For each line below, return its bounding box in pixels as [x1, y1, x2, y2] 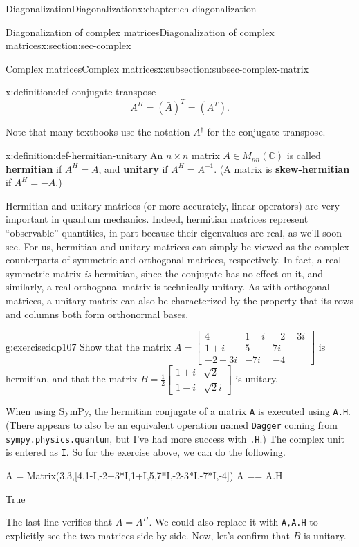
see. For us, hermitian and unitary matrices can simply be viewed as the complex [6, 239, 349, 253]
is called [286, 148, 321, 163]
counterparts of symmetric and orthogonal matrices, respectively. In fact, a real [6, 252, 342, 267]
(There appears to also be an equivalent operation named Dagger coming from [6, 418, 338, 432]
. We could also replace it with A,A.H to [149, 514, 318, 529]
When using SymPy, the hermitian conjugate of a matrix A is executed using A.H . [6, 404, 351, 418]
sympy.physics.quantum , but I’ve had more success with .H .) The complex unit [6, 431, 345, 445]
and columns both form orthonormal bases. [6, 306, 189, 321]
